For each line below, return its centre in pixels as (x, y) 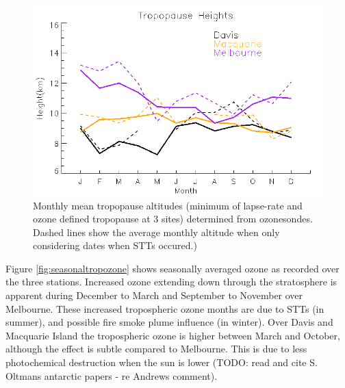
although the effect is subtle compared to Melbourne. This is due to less (156, 349)
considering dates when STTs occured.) (115, 245)
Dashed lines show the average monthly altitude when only (156, 232)
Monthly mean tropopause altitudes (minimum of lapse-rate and (168, 205)
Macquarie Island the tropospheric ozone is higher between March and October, (173, 335)
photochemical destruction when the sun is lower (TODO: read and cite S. (162, 362)
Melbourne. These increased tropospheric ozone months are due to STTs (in (165, 308)
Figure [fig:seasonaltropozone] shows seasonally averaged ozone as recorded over (172, 268)
